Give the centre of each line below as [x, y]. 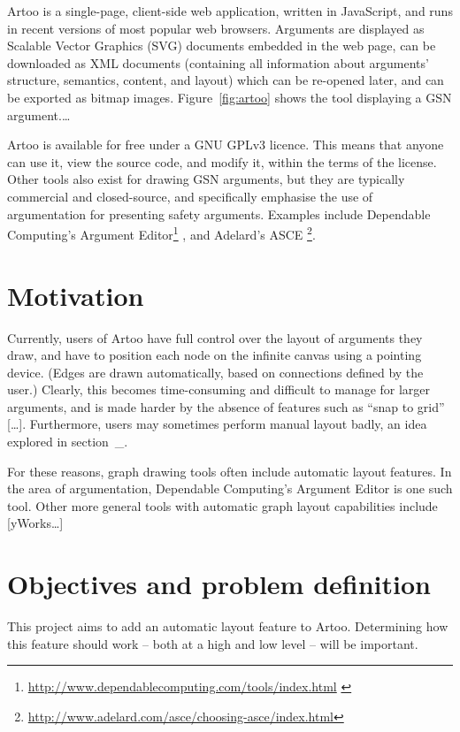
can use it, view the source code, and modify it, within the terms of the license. [222, 161]
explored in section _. [68, 442]
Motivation [76, 295]
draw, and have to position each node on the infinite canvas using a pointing [215, 355]
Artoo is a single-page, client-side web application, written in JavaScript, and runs [230, 11]
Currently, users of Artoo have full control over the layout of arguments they [215, 337]
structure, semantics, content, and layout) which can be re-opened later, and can [226, 80]
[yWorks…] [35, 523]
